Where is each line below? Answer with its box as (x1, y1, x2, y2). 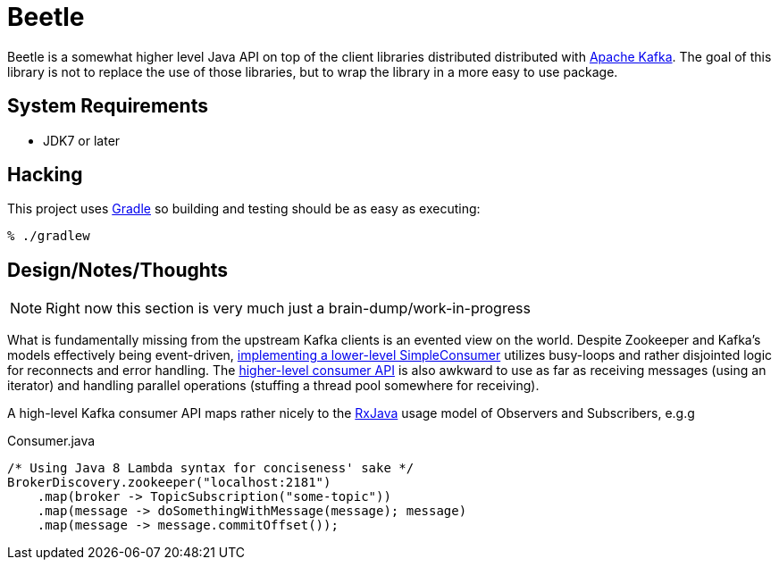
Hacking (7, 163, 83, 187)
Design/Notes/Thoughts (7, 258, 229, 281)
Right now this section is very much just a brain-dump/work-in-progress (46, 299, 531, 318)
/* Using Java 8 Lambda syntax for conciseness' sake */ (7, 461, 415, 476)
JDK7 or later (43, 132, 121, 148)
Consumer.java (7, 433, 96, 449)
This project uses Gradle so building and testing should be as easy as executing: (7, 201, 481, 217)
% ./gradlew (7, 229, 90, 244)
